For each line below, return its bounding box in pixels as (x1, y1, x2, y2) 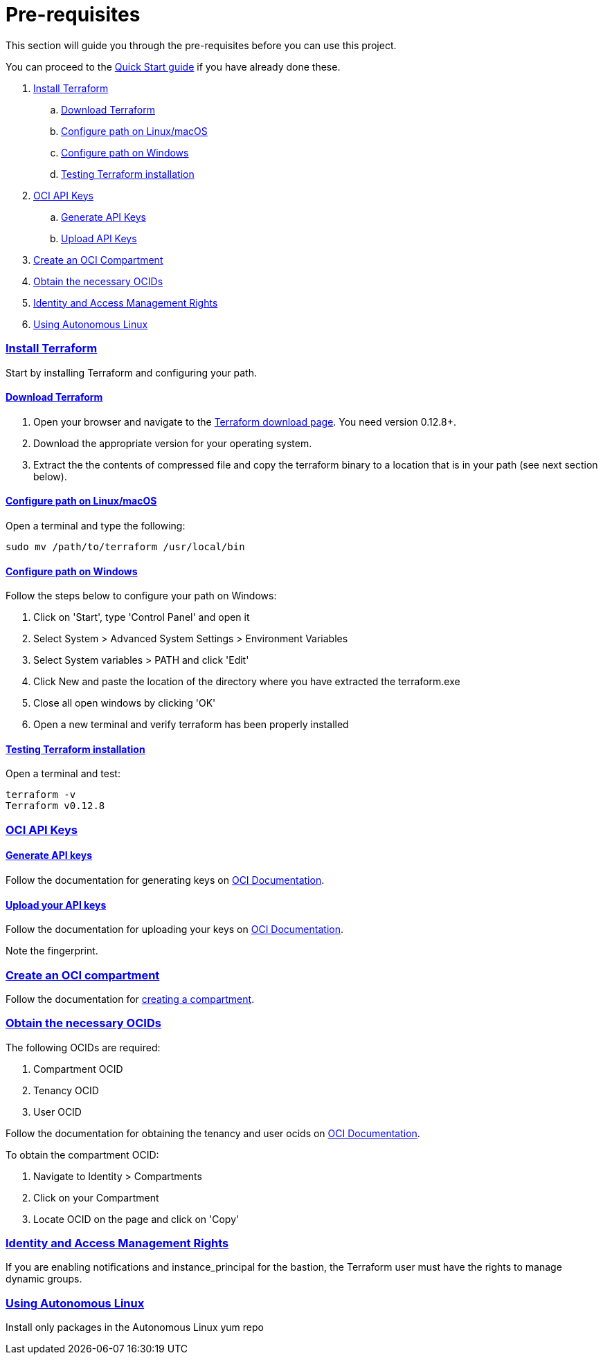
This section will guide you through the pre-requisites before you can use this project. (6, 39, 397, 51)
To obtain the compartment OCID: (6, 1148, 159, 1161)
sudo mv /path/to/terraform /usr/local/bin (6, 541, 245, 552)
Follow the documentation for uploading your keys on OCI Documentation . (6, 923, 343, 936)
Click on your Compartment (33, 1191, 159, 1204)
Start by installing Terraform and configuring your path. (6, 366, 257, 379)
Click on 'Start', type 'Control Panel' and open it (33, 611, 250, 624)
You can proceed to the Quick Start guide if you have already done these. (6, 60, 341, 73)
